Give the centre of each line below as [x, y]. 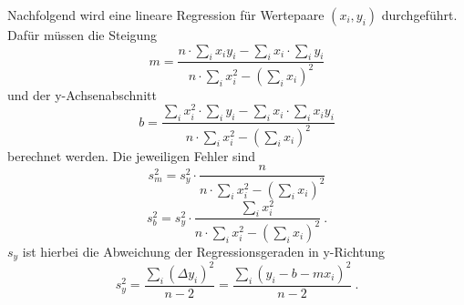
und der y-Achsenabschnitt [82, 94]
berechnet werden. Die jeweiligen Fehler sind [132, 155]
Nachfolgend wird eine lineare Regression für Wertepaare [166, 15]
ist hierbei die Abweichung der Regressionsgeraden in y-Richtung [203, 251]
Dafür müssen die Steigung [82, 35]
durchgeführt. [419, 15]
